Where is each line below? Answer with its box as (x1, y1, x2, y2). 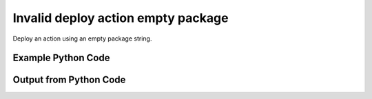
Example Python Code (12, 52, 110, 64)
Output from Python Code (12, 74, 126, 86)
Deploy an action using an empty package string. (12, 34, 152, 43)
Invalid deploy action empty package (12, 10, 229, 25)
